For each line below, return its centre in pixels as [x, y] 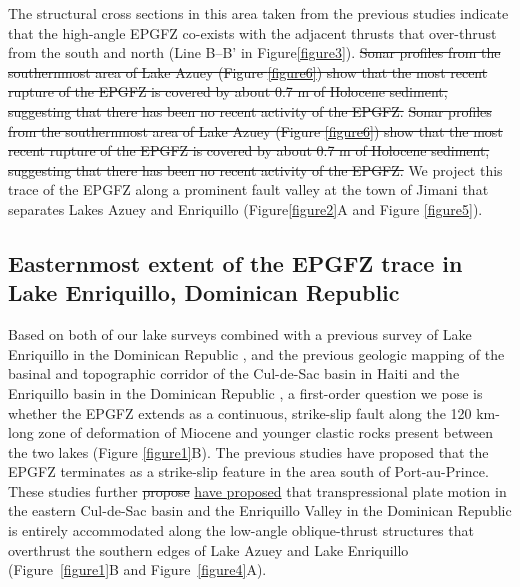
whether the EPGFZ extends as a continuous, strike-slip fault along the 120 [240, 412]
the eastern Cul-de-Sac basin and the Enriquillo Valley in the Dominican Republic [260, 510]
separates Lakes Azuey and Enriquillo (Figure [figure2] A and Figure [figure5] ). [245, 208]
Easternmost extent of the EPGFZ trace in [235, 262]
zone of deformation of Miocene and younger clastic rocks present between [265, 432]
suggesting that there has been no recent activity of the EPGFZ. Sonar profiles [250, 110]
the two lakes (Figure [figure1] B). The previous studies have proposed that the [248, 451]
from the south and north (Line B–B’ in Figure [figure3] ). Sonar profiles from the [254, 52]
